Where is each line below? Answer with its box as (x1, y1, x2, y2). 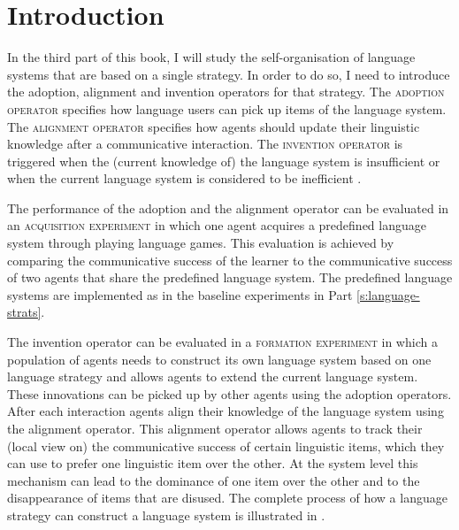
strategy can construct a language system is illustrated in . (7, 505, 325, 524)
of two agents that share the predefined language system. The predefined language (7, 268, 453, 287)
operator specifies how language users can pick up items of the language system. (7, 99, 447, 118)
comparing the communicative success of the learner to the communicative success (7, 250, 453, 269)
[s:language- (356, 285, 420, 303)
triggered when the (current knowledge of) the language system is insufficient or (7, 151, 440, 170)
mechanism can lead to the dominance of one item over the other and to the (7, 471, 420, 489)
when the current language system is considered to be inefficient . (7, 169, 362, 188)
